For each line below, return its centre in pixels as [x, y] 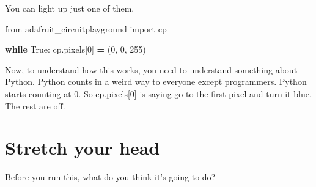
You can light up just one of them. [70, 8]
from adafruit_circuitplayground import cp [86, 28]
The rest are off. [35, 105]
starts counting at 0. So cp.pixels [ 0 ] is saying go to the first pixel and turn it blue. [158, 93]
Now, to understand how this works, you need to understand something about [151, 69]
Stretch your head [83, 148]
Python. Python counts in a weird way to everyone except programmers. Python [156, 82]
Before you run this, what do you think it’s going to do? [110, 177]
